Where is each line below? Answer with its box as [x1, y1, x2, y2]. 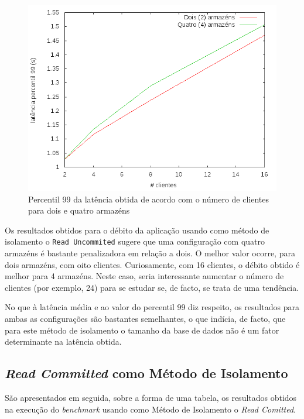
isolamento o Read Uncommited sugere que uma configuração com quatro [5, 235, 265, 248]
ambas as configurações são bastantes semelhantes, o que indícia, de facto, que [5, 312, 286, 324]
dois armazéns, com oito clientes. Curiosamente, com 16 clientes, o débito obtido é [5, 258, 300, 270]
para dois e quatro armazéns [28, 204, 130, 217]
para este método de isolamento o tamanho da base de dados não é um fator [5, 324, 279, 336]
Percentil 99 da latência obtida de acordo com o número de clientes [28, 193, 269, 205]
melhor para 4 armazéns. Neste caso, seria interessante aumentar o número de [5, 270, 284, 282]
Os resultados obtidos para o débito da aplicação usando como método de [5, 224, 269, 236]
